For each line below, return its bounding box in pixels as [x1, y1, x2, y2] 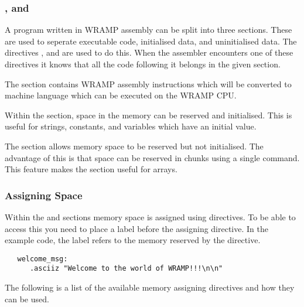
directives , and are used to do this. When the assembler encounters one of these [5, 46, 293, 59]
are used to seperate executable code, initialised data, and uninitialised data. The [5, 35, 297, 47]
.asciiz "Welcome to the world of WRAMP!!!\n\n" [29, 264, 223, 273]
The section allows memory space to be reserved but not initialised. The [5, 139, 264, 152]
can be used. [5, 292, 49, 305]
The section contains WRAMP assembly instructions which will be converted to [5, 77, 292, 90]
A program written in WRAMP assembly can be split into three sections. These [5, 23, 292, 36]
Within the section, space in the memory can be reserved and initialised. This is [5, 108, 292, 121]
